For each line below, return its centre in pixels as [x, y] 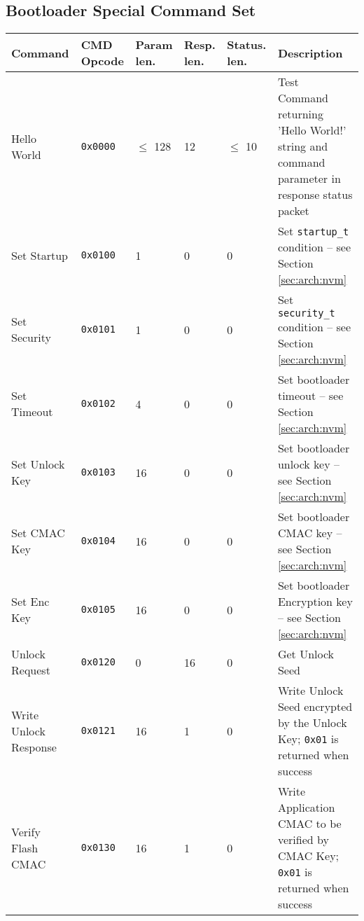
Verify [26, 831]
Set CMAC [38, 533]
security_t [306, 313]
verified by [303, 840]
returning [300, 114]
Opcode [102, 61]
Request [31, 670]
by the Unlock [312, 723]
